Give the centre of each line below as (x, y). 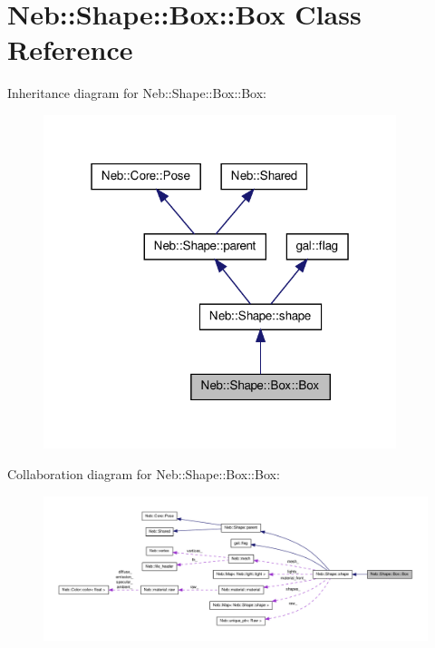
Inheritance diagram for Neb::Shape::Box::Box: (137, 93)
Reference (70, 49)
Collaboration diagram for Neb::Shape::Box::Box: (144, 474)
